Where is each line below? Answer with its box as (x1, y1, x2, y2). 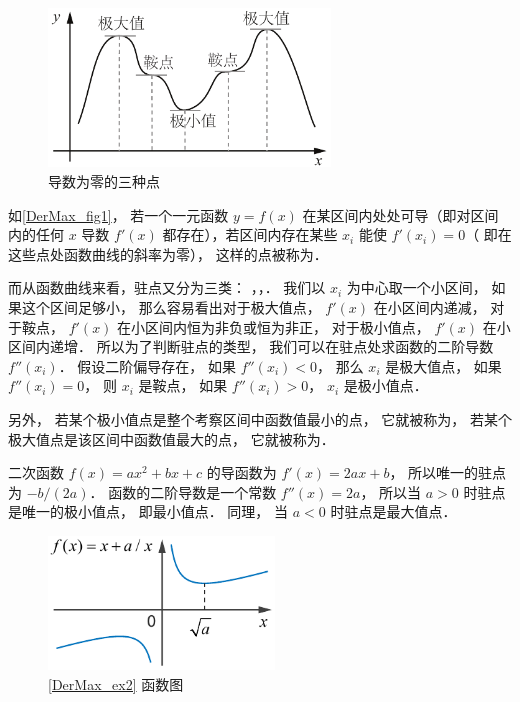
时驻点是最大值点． (330, 501, 457, 522)
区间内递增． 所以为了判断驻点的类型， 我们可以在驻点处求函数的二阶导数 (8, 336, 494, 357)
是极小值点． (343, 375, 428, 396)
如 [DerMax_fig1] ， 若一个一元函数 (8, 204, 229, 225)
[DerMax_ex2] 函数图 (48, 673, 184, 694)
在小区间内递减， (373, 297, 486, 318)
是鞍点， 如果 (138, 375, 228, 396)
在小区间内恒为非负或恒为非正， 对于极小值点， (117, 316, 430, 337)
